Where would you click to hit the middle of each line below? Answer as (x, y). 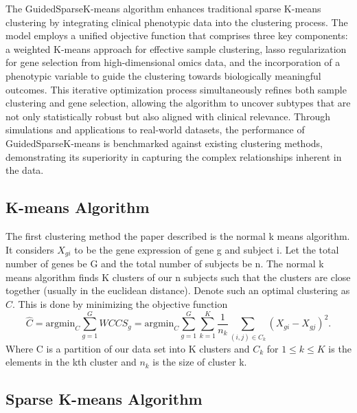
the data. (25, 170)
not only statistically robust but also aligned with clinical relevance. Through (168, 116)
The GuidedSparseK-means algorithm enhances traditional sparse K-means (163, 8)
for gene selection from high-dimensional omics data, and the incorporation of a (173, 62)
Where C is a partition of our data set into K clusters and (128, 348)
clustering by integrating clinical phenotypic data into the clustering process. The (177, 22)
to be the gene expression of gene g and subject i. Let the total (207, 249)
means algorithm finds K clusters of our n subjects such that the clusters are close (178, 277)
